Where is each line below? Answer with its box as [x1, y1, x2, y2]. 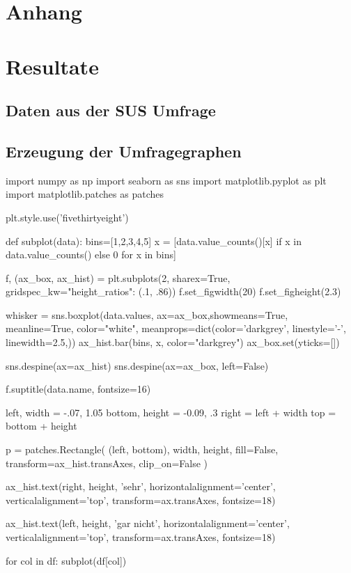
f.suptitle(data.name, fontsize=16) [6, 382, 151, 396]
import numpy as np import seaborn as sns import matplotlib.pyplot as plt [6, 173, 327, 187]
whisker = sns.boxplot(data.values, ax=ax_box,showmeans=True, [6, 307, 288, 322]
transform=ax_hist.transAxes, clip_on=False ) [6, 455, 208, 470]
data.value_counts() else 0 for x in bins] [6, 247, 176, 262]
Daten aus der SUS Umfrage [6, 100, 216, 121]
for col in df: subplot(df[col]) [6, 553, 127, 567]
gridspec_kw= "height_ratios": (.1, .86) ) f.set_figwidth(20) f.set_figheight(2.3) [6, 284, 341, 299]
